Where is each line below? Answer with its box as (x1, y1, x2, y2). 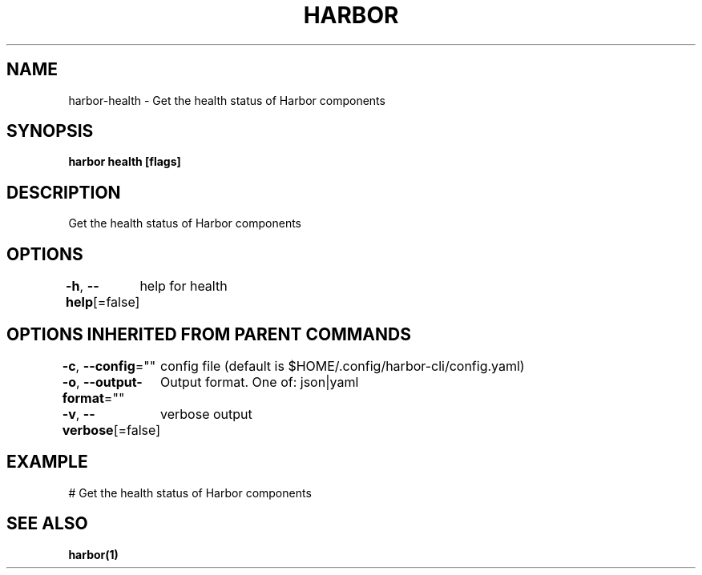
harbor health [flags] (68, 155, 181, 169)
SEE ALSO (6, 513, 88, 534)
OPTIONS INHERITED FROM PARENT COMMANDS (6, 324, 411, 344)
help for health (139, 278, 228, 295)
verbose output (160, 405, 252, 422)
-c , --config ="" (62, 357, 156, 374)
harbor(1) (68, 547, 119, 561)
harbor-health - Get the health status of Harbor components (68, 93, 385, 107)
